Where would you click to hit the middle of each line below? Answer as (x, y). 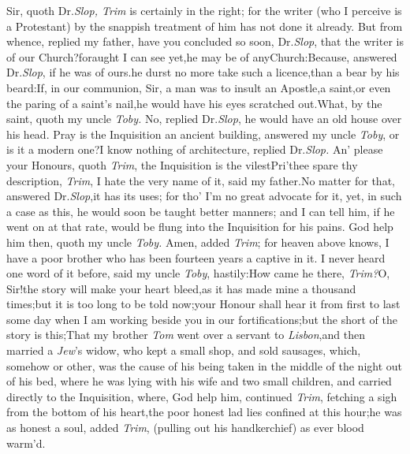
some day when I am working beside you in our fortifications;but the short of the (202, 319)
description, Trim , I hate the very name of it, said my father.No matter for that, (201, 180)
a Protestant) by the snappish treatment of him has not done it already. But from (205, 26)
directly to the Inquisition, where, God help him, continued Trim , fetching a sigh (202, 396)
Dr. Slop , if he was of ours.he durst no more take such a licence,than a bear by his (203, 72)
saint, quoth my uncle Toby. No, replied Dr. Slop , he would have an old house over (204, 119)
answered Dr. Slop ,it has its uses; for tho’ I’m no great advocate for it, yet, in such (204, 196)
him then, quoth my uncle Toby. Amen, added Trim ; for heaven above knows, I (198, 242)
